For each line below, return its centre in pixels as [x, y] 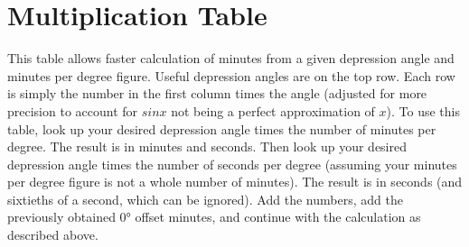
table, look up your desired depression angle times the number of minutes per [222, 128]
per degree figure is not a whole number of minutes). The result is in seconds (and [235, 182]
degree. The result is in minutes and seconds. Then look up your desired [207, 146]
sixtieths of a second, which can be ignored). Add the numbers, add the [205, 199]
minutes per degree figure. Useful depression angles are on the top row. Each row [231, 75]
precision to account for [73, 110]
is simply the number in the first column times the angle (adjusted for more [217, 93]
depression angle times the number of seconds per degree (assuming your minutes [232, 164]
